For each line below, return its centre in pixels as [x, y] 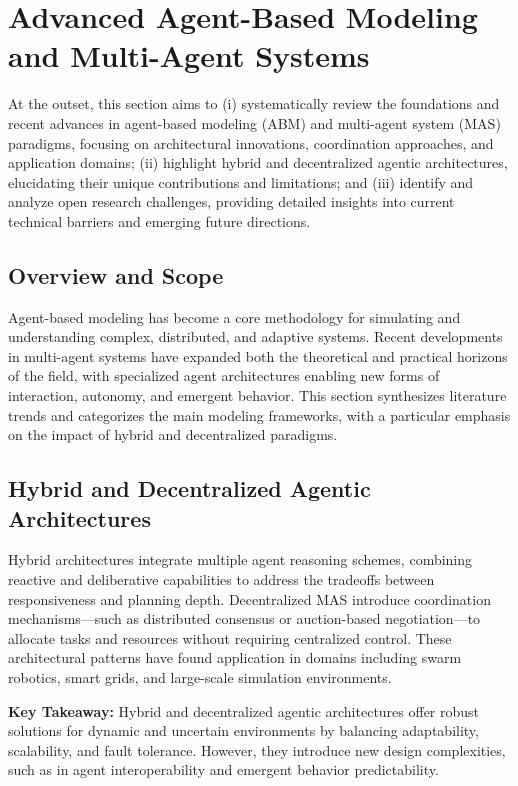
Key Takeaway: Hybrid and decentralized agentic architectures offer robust [244, 710]
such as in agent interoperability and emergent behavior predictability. [223, 769]
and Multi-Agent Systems [189, 55]
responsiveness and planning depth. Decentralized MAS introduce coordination [249, 598]
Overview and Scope [116, 274]
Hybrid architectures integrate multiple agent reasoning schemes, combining [240, 559]
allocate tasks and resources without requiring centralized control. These [230, 637]
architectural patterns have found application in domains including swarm [235, 657]
